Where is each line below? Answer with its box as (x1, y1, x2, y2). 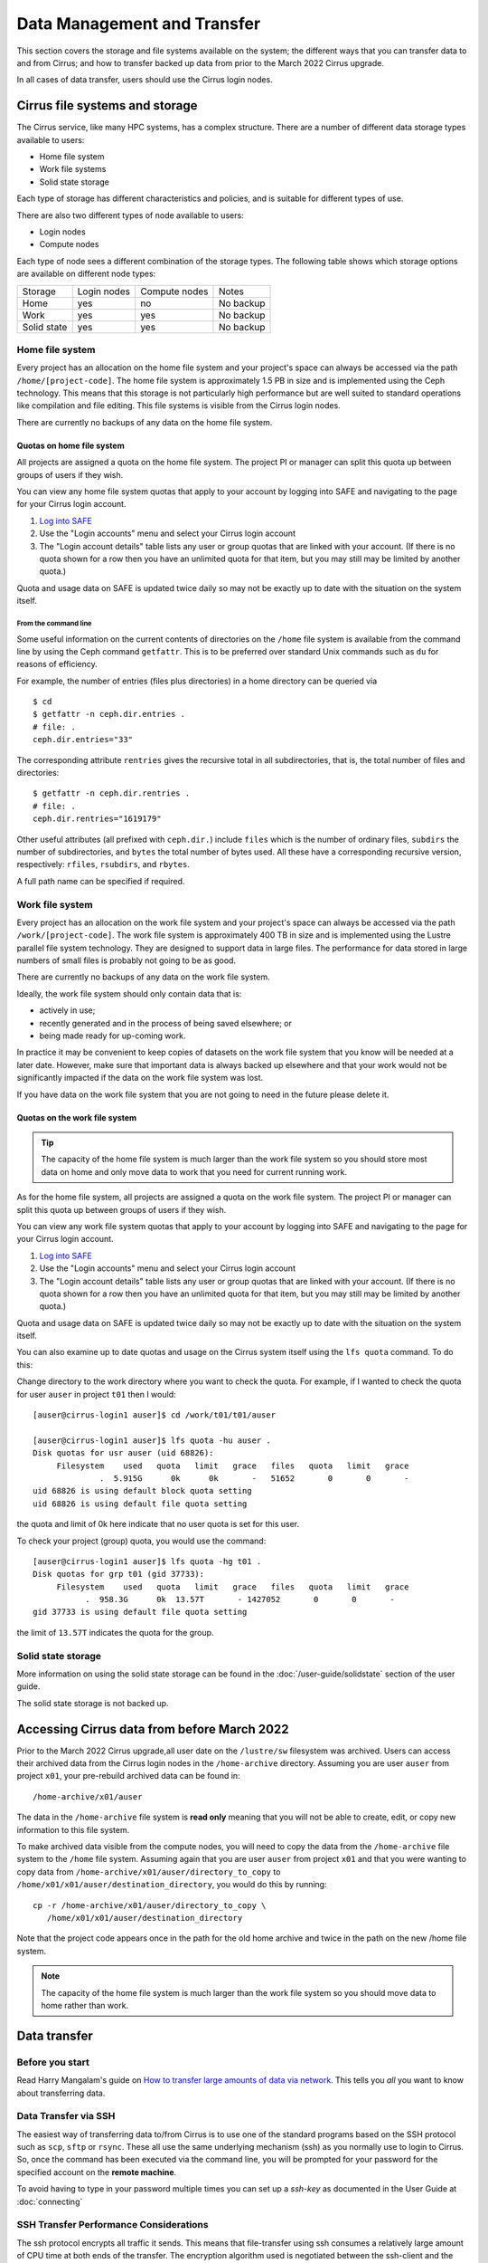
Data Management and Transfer (16, 14, 261, 33)
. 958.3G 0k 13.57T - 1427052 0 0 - (84, 1594, 395, 1605)
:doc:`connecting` (16, 2196, 83, 2207)
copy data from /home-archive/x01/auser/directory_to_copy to (16, 1866, 281, 1877)
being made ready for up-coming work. (39, 1030, 186, 1041)
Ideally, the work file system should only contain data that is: (16, 988, 242, 999)
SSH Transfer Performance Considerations (16, 2219, 209, 2231)
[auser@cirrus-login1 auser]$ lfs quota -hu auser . (33, 1435, 271, 1446)
